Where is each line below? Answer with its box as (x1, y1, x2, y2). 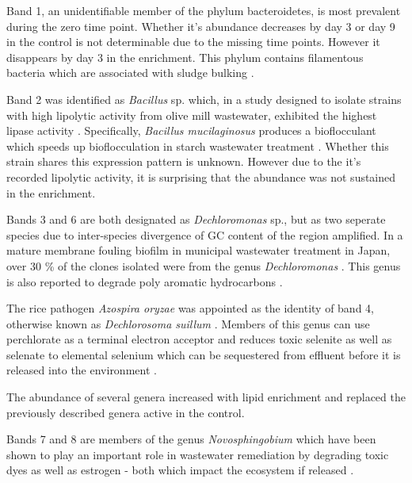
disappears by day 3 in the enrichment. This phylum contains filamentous (6, 48, 364, 65)
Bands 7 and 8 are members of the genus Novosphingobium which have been (6, 431, 376, 447)
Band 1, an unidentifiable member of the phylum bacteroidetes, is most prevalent (6, 2, 401, 18)
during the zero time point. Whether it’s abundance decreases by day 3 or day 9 (6, 17, 395, 34)
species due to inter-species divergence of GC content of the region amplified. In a (6, 226, 403, 243)
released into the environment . (6, 362, 157, 378)
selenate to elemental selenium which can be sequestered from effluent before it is (6, 346, 401, 362)
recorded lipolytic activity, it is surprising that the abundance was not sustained (6, 168, 396, 185)
